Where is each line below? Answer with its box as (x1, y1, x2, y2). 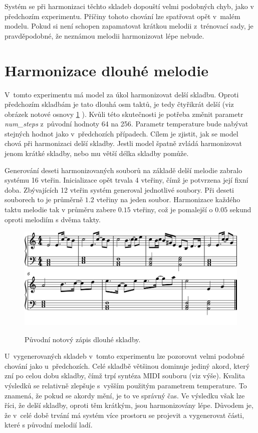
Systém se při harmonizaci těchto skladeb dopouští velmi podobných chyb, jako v (5, 1, 254, 11)
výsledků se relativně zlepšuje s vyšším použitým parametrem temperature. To (5, 380, 247, 390)
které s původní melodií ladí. (5, 419, 93, 430)
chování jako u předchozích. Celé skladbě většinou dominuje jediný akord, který (5, 360, 250, 371)
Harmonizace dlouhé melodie (5, 60, 208, 80)
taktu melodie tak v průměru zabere (5, 204, 116, 215)
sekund (229, 204, 251, 215)
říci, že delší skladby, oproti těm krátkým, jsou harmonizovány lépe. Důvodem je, (5, 400, 253, 410)
